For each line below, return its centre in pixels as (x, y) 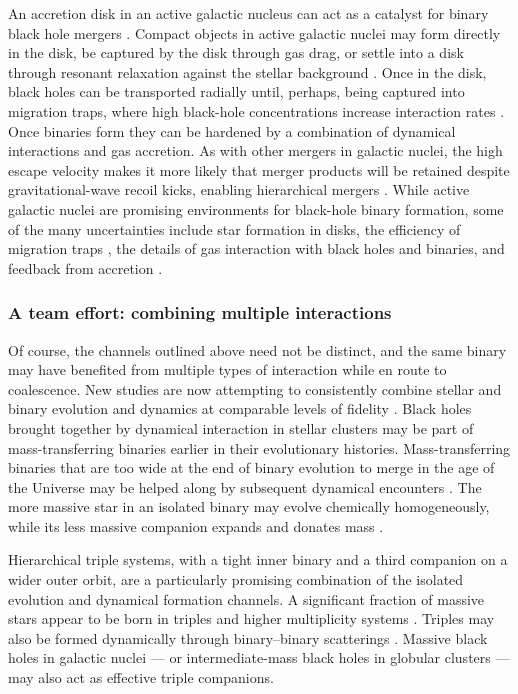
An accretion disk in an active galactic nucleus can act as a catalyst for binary (248, 13)
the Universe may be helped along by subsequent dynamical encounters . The (245, 486)
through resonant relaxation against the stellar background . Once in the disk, (247, 71)
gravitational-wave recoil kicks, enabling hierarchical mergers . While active (239, 189)
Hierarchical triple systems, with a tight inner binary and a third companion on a (258, 559)
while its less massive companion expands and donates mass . (196, 525)
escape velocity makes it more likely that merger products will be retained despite (259, 169)
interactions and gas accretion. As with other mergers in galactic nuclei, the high (255, 150)
